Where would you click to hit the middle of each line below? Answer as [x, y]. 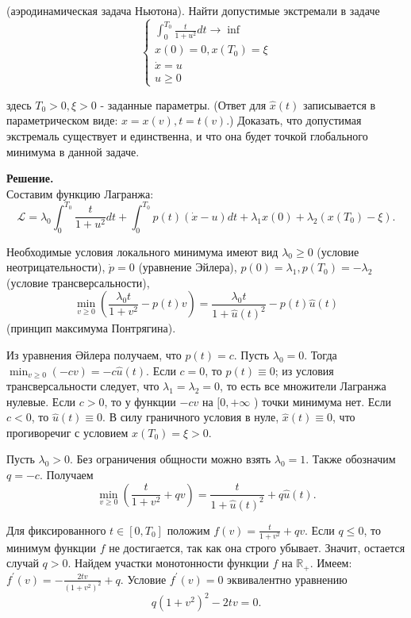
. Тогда [321, 354]
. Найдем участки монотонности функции [168, 563]
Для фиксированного [56, 530]
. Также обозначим [351, 459]
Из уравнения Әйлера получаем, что [94, 354]
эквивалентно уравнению [287, 579]
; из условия [304, 370]
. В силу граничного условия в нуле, [191, 417]
